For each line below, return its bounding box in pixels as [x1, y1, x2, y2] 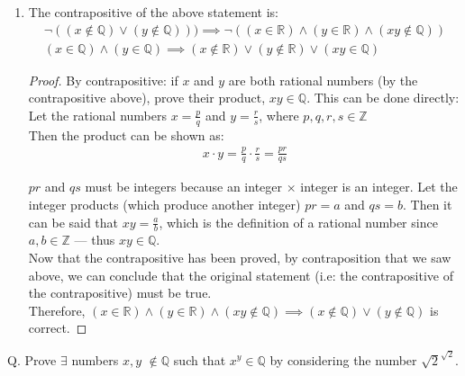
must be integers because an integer [85, 177, 283, 196]
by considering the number [269, 350, 417, 369]
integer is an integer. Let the [300, 177, 458, 196]
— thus [74, 230, 115, 249]
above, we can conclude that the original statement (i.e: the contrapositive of [28, 265, 453, 284]
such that [173, 350, 226, 369]
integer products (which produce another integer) [28, 195, 301, 214]
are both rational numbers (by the [228, 70, 418, 89]
